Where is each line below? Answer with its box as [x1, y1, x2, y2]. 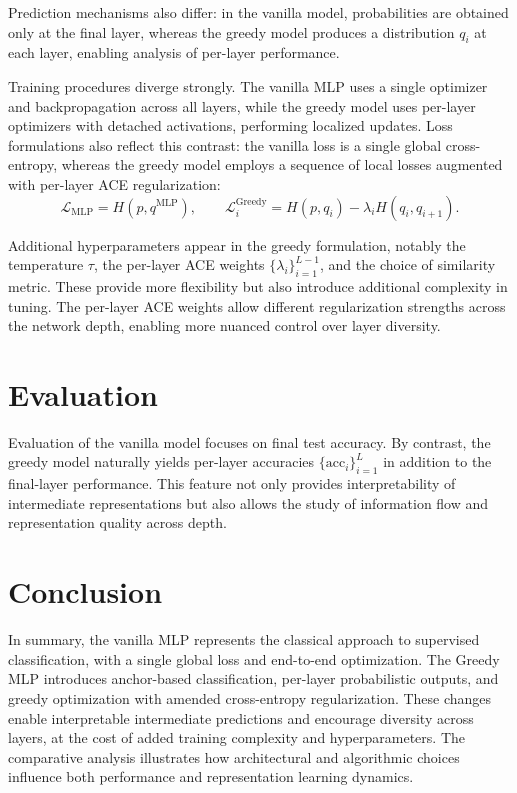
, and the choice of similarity [320, 254, 496, 275]
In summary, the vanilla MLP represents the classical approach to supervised [8, 629, 480, 650]
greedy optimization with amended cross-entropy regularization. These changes [8, 687, 492, 708]
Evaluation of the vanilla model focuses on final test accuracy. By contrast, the [8, 431, 491, 452]
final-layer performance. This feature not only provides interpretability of [8, 473, 456, 494]
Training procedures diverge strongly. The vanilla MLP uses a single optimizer [8, 75, 488, 96]
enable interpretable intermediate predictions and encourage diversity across [8, 707, 474, 728]
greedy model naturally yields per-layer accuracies [8, 451, 315, 472]
